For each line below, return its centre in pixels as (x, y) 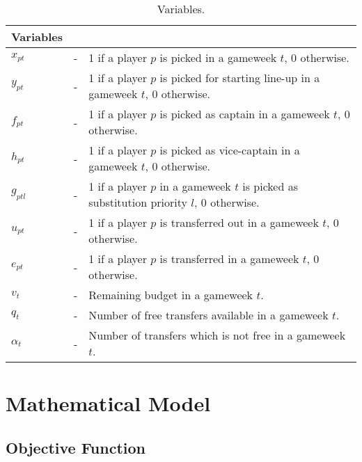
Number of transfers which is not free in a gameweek (217, 335)
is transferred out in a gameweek (239, 222)
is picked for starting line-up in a (240, 78)
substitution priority (138, 202)
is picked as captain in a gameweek (245, 114)
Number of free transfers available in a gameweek (208, 315)
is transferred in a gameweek (229, 258)
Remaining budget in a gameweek (171, 295)
